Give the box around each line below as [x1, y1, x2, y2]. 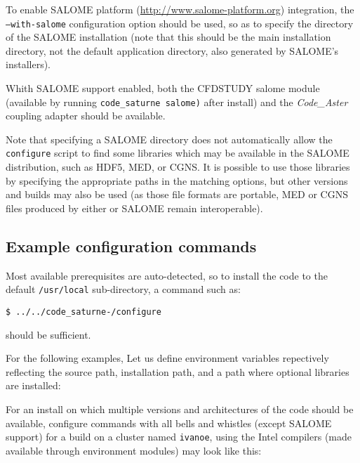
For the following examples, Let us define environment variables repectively [6, 351, 329, 365]
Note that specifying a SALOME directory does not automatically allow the [6, 131, 333, 146]
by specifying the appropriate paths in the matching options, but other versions [6, 173, 348, 188]
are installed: [6, 378, 61, 393]
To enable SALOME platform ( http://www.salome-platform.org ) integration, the [6, 2, 354, 16]
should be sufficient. [6, 327, 91, 341]
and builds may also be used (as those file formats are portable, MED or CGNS [6, 187, 348, 202]
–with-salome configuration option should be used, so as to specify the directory [6, 15, 354, 30]
